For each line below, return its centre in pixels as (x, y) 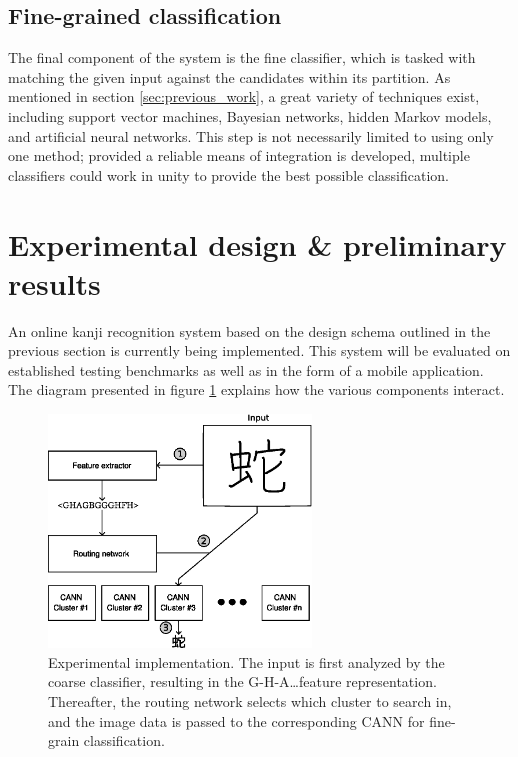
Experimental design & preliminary (257, 243)
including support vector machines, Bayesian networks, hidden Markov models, (250, 115)
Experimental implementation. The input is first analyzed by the (246, 661)
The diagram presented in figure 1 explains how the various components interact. (256, 389)
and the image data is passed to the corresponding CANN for (236, 720)
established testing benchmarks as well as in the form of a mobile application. (246, 369)
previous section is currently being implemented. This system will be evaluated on (259, 350)
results (54, 282)
